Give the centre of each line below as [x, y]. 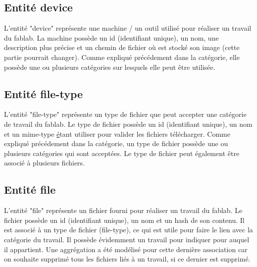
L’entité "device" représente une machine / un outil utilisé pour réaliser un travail [128, 28]
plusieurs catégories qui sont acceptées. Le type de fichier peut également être [122, 153]
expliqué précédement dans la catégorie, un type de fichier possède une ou [116, 143]
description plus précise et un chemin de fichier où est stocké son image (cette [122, 47]
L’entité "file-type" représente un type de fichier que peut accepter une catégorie [125, 114]
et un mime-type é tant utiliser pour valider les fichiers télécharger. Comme [117, 133]
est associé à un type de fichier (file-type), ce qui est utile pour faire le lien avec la [128, 230]
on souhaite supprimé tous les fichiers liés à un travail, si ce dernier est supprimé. [127, 259]
